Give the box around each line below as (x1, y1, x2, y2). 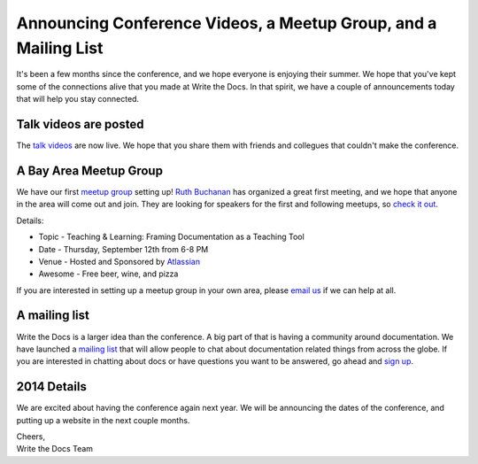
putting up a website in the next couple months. (16, 414, 190, 425)
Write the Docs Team (16, 444, 93, 454)
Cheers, (16, 431, 46, 442)
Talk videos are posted (16, 116, 144, 132)
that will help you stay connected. (16, 94, 140, 104)
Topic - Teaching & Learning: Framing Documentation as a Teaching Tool (38, 231, 305, 243)
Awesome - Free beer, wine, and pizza (38, 268, 179, 279)
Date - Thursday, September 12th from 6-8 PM (38, 244, 209, 254)
